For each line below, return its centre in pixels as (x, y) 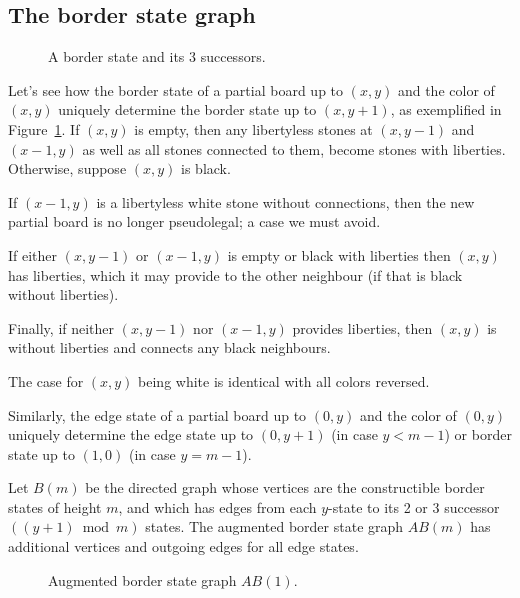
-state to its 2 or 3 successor (414, 506)
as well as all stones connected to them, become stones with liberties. (294, 148)
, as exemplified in (446, 109)
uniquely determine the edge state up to (131, 434)
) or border (478, 434)
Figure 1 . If (44, 128)
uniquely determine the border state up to (187, 109)
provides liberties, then (362, 327)
